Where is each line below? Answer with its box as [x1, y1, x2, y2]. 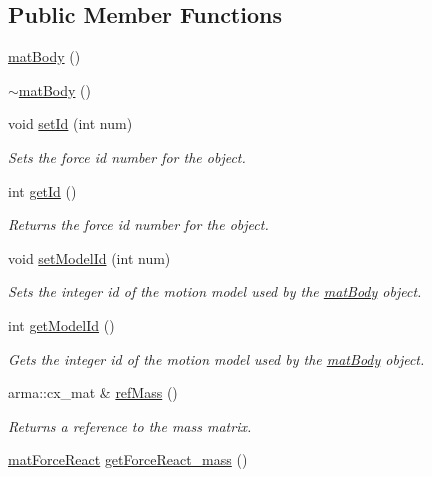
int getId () [8, 180, 77, 201]
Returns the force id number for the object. [8, 214, 269, 235]
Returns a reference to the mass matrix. [8, 415, 252, 436]
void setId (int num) [8, 113, 133, 134]
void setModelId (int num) [8, 247, 171, 268]
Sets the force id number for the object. [8, 146, 246, 167]
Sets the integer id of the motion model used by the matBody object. [8, 281, 422, 302]
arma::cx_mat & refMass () [8, 382, 178, 403]
